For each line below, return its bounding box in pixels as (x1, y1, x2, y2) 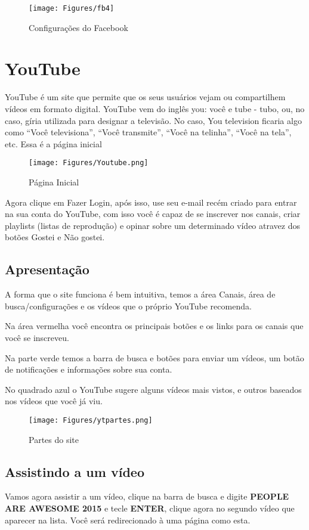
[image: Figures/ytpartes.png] (29, 416, 153, 424)
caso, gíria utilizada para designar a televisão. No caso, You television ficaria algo (5, 114, 302, 126)
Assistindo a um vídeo (5, 462, 144, 481)
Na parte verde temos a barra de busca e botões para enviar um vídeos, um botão (5, 351, 304, 364)
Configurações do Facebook (29, 21, 128, 33)
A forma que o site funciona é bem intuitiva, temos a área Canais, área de (5, 288, 276, 300)
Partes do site (29, 433, 79, 445)
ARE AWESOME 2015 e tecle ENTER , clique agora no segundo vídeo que (5, 501, 295, 514)
